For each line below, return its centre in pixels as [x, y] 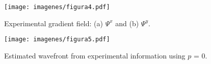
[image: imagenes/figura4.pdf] [57, 7]
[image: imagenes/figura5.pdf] [57, 40]
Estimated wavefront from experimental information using [95, 55]
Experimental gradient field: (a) [54, 23]
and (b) [127, 23]
